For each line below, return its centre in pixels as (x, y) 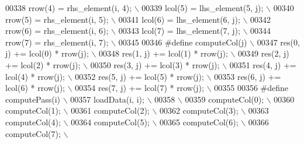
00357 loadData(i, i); (107, 99)
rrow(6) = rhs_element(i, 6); (57, 31)
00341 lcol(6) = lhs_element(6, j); (179, 19)
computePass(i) (33, 99)
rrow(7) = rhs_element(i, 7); (57, 42)
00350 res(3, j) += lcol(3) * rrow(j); (155, 64)
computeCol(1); (33, 110)
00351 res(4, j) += (263, 64)
